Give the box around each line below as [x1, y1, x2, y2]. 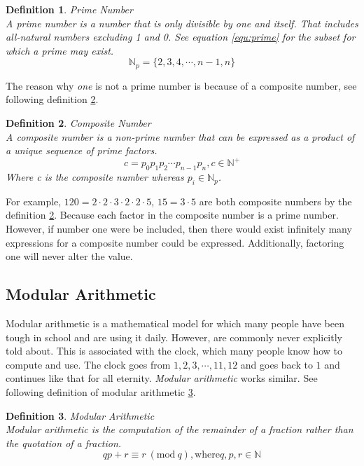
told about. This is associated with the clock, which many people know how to [6, 343, 342, 358]
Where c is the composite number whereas [6, 170, 184, 184]
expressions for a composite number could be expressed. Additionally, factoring [6, 235, 344, 249]
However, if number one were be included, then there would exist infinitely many [6, 221, 352, 236]
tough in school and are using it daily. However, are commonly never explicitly [6, 329, 342, 344]
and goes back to [240, 357, 313, 371]
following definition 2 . [6, 92, 99, 107]
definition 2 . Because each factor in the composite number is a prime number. [6, 207, 339, 222]
